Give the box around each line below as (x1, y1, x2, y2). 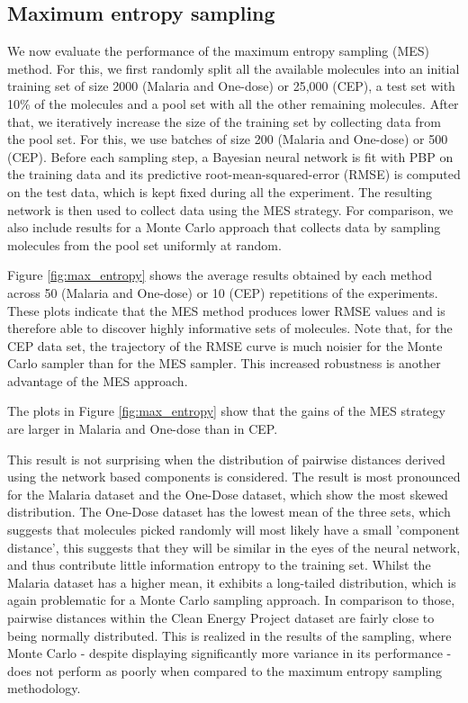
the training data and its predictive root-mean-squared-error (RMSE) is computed (7, 165, 461, 184)
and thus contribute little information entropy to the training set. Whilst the (7, 555, 431, 574)
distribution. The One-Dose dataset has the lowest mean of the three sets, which (7, 502, 451, 521)
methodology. (7, 679, 81, 698)
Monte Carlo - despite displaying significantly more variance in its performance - (7, 644, 452, 662)
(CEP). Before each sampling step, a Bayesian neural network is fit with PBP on (7, 147, 454, 166)
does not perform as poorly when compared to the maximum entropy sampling (7, 661, 443, 680)
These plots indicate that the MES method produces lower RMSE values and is (7, 301, 445, 320)
